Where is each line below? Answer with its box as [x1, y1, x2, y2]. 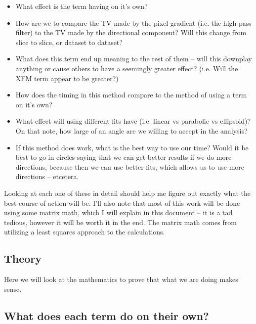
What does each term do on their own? [4, 308, 209, 323]
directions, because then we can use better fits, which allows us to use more [15, 161, 244, 172]
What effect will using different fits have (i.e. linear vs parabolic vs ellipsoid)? [15, 116, 251, 126]
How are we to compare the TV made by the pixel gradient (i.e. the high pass [15, 17, 252, 28]
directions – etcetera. [15, 171, 79, 182]
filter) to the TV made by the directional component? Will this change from [15, 27, 247, 38]
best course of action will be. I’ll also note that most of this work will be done [4, 197, 240, 208]
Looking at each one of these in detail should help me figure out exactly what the [4, 187, 251, 198]
